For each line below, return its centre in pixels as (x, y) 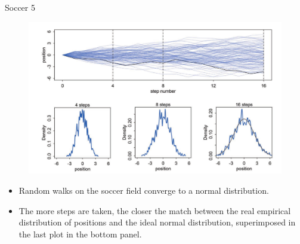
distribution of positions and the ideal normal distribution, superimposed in (157, 222)
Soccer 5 (20, 7)
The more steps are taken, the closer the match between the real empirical (155, 210)
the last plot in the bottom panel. (80, 234)
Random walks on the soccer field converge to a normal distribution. (144, 190)
